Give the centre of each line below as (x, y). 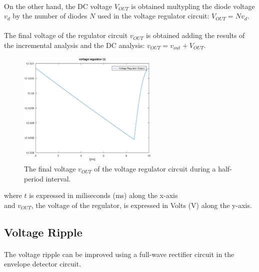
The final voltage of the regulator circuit (66, 35)
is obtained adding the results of (195, 35)
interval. (58, 178)
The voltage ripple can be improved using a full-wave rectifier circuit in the (119, 254)
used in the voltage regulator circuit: (153, 16)
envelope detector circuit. (43, 264)
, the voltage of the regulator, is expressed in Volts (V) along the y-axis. (141, 205)
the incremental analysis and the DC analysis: (74, 45)
